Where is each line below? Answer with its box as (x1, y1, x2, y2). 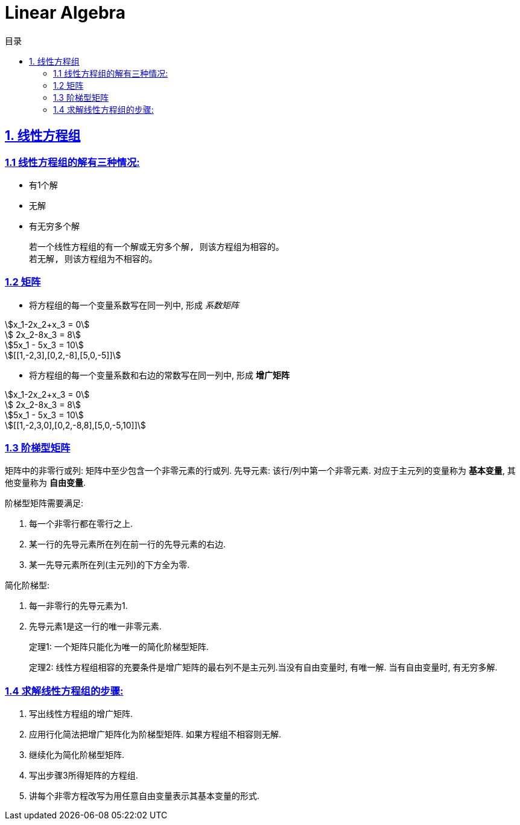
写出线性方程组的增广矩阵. (29, 709, 133, 719)
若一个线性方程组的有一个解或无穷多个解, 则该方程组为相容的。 (29, 241, 284, 252)
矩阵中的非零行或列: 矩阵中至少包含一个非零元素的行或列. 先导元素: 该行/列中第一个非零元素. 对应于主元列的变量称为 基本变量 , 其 (5, 465, 516, 476)
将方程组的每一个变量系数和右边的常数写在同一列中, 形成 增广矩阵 (29, 369, 290, 380)
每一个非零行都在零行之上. (29, 518, 133, 529)
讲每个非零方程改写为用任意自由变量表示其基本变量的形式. (29, 791, 260, 801)
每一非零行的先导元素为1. (29, 600, 128, 611)
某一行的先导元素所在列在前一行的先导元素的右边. (29, 539, 226, 550)
